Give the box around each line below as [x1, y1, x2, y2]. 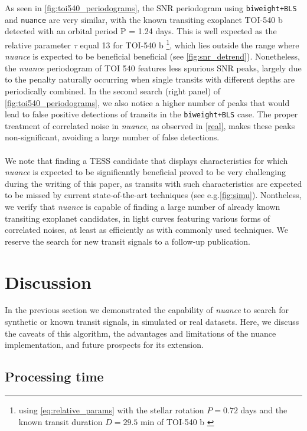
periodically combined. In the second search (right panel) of [5, 84, 221, 97]
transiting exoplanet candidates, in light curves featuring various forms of [5, 212, 270, 224]
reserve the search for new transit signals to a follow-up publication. [5, 235, 250, 247]
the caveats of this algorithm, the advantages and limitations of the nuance [5, 327, 276, 339]
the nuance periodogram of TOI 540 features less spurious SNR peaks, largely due [5, 61, 302, 74]
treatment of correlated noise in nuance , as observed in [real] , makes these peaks [5, 119, 295, 131]
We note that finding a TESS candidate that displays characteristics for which [5, 154, 288, 166]
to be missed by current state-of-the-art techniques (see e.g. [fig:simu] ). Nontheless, [5, 189, 302, 201]
